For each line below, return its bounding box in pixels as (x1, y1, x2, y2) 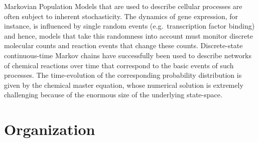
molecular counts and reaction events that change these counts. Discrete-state (4, 40, 243, 51)
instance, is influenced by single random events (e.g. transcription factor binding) (4, 21, 255, 31)
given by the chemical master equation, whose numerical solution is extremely (4, 79, 243, 90)
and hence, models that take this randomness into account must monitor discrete (4, 30, 253, 41)
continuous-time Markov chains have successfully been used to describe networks (4, 50, 252, 60)
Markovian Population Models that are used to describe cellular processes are (4, 1, 242, 11)
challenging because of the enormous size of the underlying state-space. (4, 89, 222, 100)
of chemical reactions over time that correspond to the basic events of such (4, 60, 234, 70)
